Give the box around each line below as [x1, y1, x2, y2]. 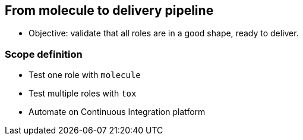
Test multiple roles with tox [29, 88, 137, 99]
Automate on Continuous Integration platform [29, 107, 206, 117]
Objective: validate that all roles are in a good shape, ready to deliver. [29, 28, 299, 39]
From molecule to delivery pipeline [5, 3, 214, 18]
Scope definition [5, 48, 83, 60]
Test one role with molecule [29, 70, 141, 80]
